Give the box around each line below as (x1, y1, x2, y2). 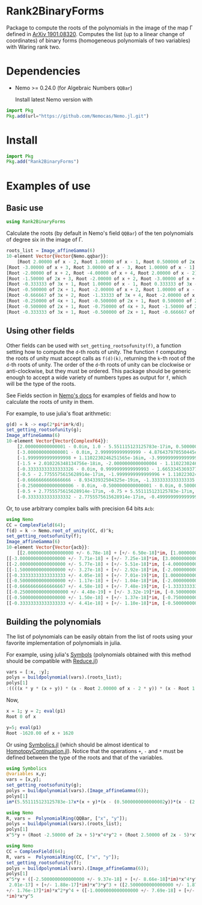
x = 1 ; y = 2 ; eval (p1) (6, 708, 66, 715)
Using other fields (6, 326, 75, 336)
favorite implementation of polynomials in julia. (6, 639, 122, 647)
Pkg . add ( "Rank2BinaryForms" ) (6, 159, 79, 165)
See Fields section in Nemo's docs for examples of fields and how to (6, 392, 176, 399)
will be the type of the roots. (6, 380, 76, 387)
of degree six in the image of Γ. (6, 236, 83, 243)
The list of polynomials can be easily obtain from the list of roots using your (6, 633, 193, 640)
